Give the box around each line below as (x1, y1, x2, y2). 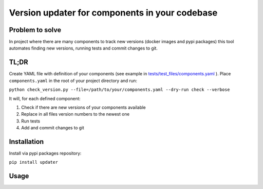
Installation (9, 137, 44, 146)
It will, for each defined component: (9, 95, 81, 102)
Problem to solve (9, 26, 61, 34)
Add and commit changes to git (21, 125, 85, 131)
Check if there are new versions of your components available (21, 104, 146, 110)
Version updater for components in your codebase (9, 7, 218, 18)
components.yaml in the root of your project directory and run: (9, 78, 137, 84)
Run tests (21, 118, 40, 124)
